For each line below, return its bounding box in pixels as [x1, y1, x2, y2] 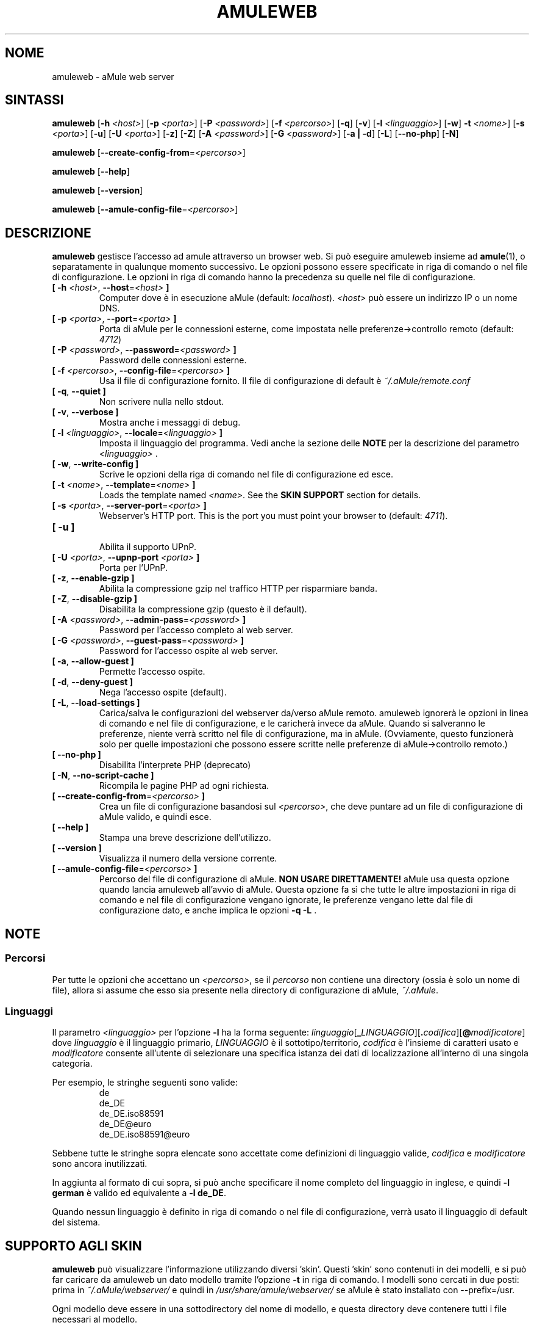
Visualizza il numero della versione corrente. [99, 853, 277, 864]
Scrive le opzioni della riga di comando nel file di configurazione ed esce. [99, 469, 393, 480]
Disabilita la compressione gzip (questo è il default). [99, 604, 307, 615]
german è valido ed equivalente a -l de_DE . [52, 1188, 226, 1199]
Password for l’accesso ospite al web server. [99, 645, 278, 656]
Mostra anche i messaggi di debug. [99, 417, 241, 428]
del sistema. [52, 1217, 101, 1228]
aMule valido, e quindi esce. [99, 811, 212, 822]
